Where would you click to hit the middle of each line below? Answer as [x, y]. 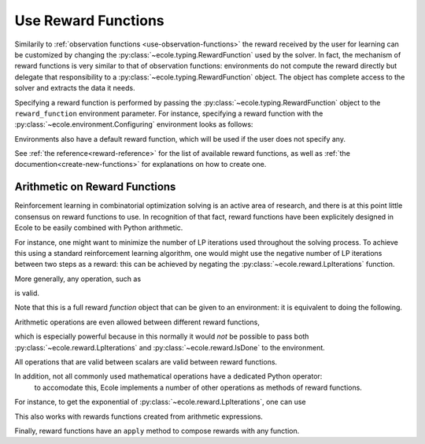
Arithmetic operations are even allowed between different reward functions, [137, 322]
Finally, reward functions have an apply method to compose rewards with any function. [157, 431]
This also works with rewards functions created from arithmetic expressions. [139, 416]
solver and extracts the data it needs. [75, 88]
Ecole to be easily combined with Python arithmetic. [99, 228]
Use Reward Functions [89, 20]
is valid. [27, 293]
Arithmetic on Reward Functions [95, 187]
